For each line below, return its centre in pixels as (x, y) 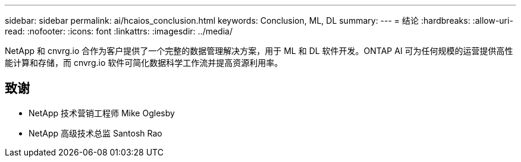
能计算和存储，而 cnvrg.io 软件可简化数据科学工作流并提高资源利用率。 (144, 63)
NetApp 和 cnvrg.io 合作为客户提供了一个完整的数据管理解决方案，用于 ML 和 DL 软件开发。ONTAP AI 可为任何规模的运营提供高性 (259, 51)
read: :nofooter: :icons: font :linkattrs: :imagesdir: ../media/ (119, 31)
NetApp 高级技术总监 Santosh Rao (95, 133)
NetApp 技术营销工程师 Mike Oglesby (102, 113)
